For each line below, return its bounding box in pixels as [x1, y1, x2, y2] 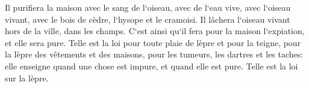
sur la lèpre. [5, 71, 49, 84]
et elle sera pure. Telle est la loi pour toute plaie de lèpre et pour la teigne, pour [5, 36, 301, 48]
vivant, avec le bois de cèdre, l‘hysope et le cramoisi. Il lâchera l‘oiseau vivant [5, 13, 290, 25]
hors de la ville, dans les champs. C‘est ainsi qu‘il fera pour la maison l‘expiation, [5, 25, 305, 37]
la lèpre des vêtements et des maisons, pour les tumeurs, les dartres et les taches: [5, 48, 304, 60]
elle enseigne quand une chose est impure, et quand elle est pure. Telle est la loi [5, 59, 298, 72]
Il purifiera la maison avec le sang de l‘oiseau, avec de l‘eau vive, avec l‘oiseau [5, 1, 291, 13]
